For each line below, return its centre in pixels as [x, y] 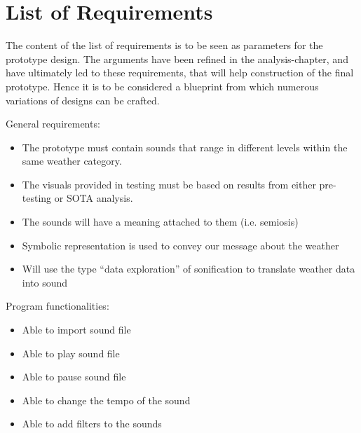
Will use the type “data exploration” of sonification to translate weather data [189, 269]
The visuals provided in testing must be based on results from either [169, 184]
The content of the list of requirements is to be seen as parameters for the [164, 45]
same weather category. [72, 161]
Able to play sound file [71, 353]
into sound [45, 282]
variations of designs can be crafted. [83, 100]
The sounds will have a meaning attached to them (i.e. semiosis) [160, 222]
